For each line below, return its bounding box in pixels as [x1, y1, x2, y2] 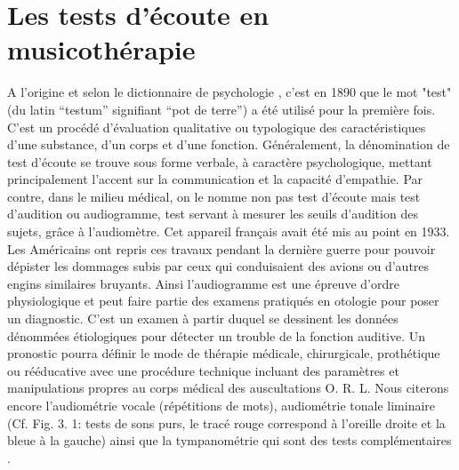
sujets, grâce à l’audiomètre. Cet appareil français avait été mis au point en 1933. [7, 222, 450, 241]
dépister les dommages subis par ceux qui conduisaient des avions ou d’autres [7, 257, 430, 275]
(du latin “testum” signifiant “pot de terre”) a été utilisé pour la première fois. [7, 100, 436, 118]
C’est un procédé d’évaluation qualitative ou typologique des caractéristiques [7, 117, 426, 136]
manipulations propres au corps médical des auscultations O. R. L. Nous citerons [7, 378, 449, 397]
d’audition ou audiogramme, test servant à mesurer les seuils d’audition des [7, 204, 418, 223]
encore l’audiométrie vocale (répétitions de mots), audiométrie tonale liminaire [7, 396, 436, 414]
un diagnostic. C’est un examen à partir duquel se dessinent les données [7, 309, 399, 328]
